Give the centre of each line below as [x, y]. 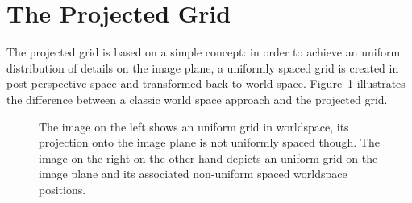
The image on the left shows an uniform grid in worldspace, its [194, 126]
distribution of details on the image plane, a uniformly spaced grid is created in [203, 67]
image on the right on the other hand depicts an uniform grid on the [208, 157]
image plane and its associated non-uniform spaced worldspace [193, 174]
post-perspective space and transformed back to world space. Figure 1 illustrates [206, 83]
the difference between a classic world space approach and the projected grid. [197, 99]
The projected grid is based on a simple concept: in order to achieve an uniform [204, 52]
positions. [62, 189]
